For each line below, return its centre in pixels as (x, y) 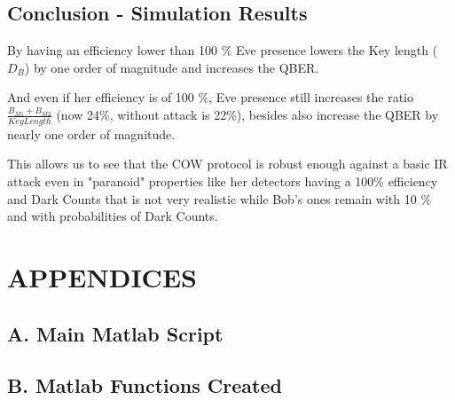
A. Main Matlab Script (115, 333)
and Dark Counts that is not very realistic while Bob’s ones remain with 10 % (220, 198)
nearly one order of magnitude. (91, 133)
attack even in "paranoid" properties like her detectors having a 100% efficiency (223, 181)
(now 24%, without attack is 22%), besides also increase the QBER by (247, 114)
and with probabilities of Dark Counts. (113, 216)
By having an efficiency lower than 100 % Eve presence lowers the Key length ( (223, 50)
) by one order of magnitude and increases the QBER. (172, 67)
